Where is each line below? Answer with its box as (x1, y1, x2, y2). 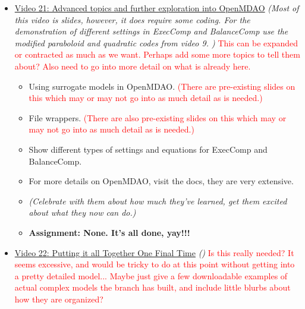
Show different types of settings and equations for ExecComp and (29, 143, 268, 155)
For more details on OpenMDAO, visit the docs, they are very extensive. (29, 175, 294, 187)
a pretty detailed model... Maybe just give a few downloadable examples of (14, 269, 288, 282)
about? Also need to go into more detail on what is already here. (14, 59, 251, 72)
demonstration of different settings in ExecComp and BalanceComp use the (14, 25, 288, 37)
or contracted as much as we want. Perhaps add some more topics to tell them (14, 48, 300, 61)
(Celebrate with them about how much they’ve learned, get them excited (29, 194, 287, 207)
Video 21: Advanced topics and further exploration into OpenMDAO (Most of (14, 2, 299, 14)
